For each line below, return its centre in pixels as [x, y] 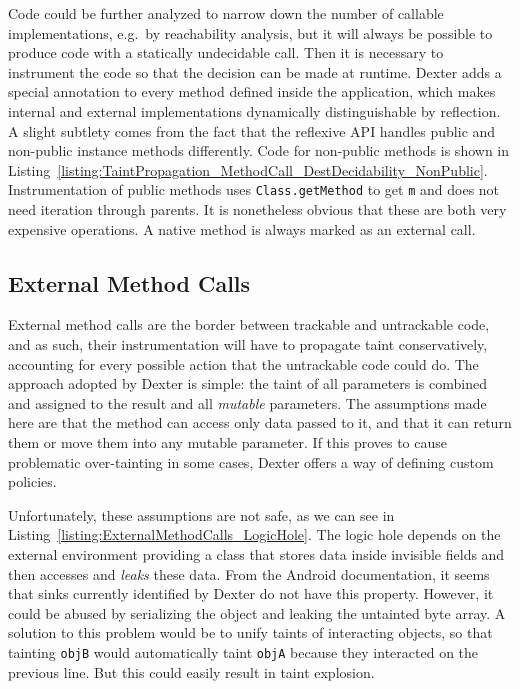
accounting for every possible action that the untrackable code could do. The [243, 363]
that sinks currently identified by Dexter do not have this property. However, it [251, 593]
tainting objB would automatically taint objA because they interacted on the [243, 651]
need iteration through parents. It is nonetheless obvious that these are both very [257, 209]
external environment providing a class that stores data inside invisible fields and [256, 553]
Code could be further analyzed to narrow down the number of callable [226, 13]
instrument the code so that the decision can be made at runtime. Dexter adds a [255, 71]
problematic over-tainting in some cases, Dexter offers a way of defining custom [251, 461]
